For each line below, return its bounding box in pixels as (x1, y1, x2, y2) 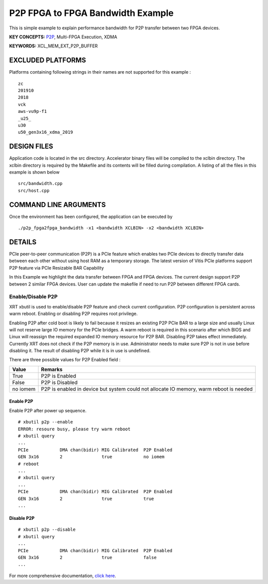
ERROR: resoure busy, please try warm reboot (18, 426, 131, 432)
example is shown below (9, 169, 60, 175)
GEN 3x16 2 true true (18, 495, 154, 501)
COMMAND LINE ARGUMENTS (9, 200, 106, 209)
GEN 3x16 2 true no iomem (18, 454, 165, 460)
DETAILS (9, 238, 37, 246)
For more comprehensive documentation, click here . (9, 573, 116, 579)
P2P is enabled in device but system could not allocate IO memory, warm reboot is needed (41, 386, 253, 392)
